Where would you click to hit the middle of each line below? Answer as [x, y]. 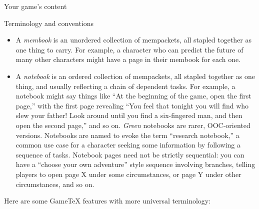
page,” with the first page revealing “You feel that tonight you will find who [132, 105]
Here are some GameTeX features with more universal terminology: [107, 201]
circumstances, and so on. [55, 184]
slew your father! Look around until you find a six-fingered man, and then [129, 115]
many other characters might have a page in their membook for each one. [128, 59]
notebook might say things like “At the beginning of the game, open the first [133, 96]
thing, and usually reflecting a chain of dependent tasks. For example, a [125, 86]
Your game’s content [35, 6]
